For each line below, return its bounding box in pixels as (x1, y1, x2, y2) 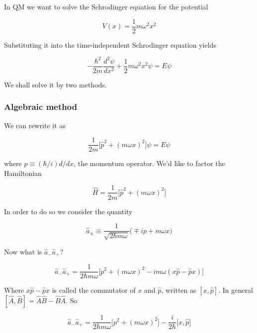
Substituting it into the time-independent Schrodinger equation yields (4, 39, 216, 50)
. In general (218, 285, 253, 295)
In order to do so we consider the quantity (4, 206, 133, 216)
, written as (161, 285, 196, 295)
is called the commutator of (52, 285, 136, 295)
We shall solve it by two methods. (4, 79, 107, 89)
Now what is (4, 246, 42, 256)
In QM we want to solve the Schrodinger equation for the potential (4, 1, 208, 11)
